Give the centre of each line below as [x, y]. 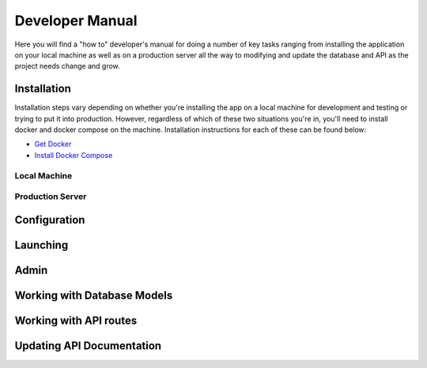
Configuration [50, 220]
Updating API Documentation [88, 345]
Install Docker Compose [74, 155]
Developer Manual [76, 21]
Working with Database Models [94, 295]
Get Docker [53, 144]
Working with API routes [76, 320]
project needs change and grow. [67, 66]
